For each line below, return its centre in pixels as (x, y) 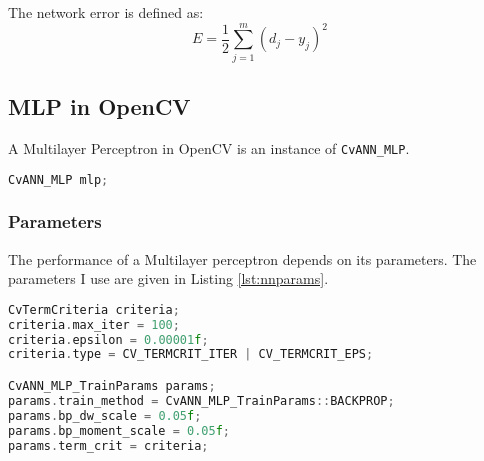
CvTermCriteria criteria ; (94, 309)
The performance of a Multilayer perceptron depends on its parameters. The (242, 258)
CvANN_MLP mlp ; (58, 179)
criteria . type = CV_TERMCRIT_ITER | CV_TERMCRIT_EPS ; (191, 354)
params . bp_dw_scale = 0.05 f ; (105, 415)
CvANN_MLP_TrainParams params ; (112, 386)
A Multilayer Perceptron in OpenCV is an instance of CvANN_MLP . (209, 147)
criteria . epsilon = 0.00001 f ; (108, 339)
